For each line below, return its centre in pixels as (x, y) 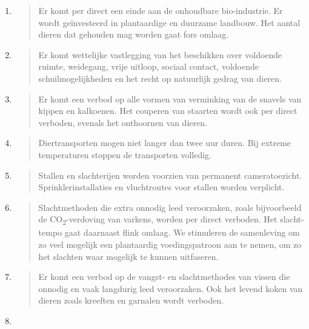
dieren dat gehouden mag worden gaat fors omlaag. (134, 34)
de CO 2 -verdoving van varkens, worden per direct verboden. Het (158, 220)
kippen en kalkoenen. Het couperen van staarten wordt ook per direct (168, 111)
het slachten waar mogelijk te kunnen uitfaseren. (128, 256)
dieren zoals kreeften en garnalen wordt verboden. (131, 300)
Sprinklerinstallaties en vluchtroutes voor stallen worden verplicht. (161, 187)
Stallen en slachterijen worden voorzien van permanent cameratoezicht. (170, 175)
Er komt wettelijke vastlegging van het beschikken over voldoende (160, 54)
